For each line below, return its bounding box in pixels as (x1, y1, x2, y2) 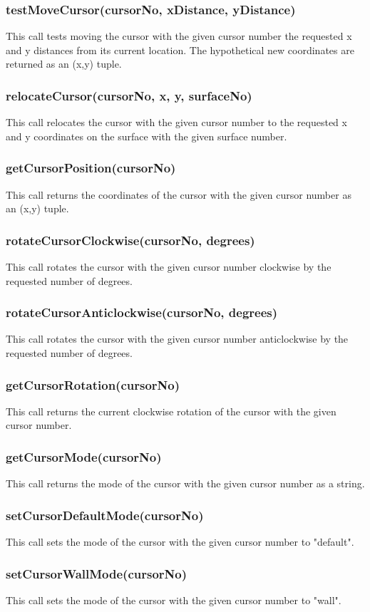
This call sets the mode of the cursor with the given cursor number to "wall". (6, 592, 341, 607)
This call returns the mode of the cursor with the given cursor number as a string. (6, 476, 365, 491)
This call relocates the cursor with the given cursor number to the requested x (6, 115, 347, 130)
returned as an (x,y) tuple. (6, 56, 122, 71)
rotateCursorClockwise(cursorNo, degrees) (6, 231, 255, 249)
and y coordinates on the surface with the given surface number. (6, 128, 287, 143)
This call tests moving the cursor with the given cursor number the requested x (6, 28, 352, 43)
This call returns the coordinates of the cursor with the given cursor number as (6, 187, 351, 202)
